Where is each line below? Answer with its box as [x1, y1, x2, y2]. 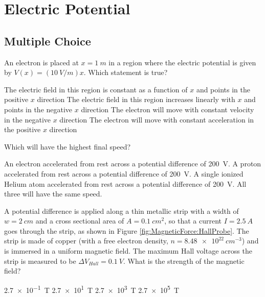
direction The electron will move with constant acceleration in [59, 114, 254, 125]
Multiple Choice [4, 33, 91, 48]
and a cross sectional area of [35, 215, 124, 226]
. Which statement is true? [83, 67, 168, 78]
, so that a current [164, 215, 222, 226]
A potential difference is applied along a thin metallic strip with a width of [4, 205, 239, 216]
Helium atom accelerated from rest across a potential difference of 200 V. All [4, 178, 247, 189]
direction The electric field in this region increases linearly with [37, 94, 235, 105]
